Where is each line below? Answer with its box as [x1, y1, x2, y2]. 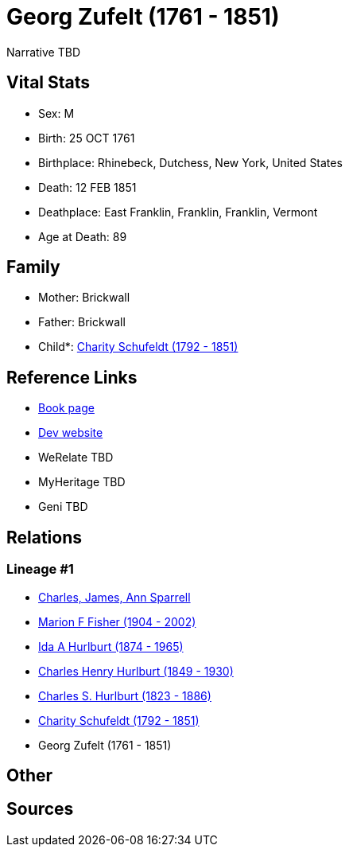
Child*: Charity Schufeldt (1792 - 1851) [38, 340, 238, 354]
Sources [6, 799, 74, 820]
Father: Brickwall [38, 315, 126, 329]
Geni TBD [38, 500, 88, 514]
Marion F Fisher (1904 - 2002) [38, 614, 196, 629]
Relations [6, 527, 83, 547]
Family [6, 257, 60, 278]
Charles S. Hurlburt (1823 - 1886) [38, 688, 211, 703]
